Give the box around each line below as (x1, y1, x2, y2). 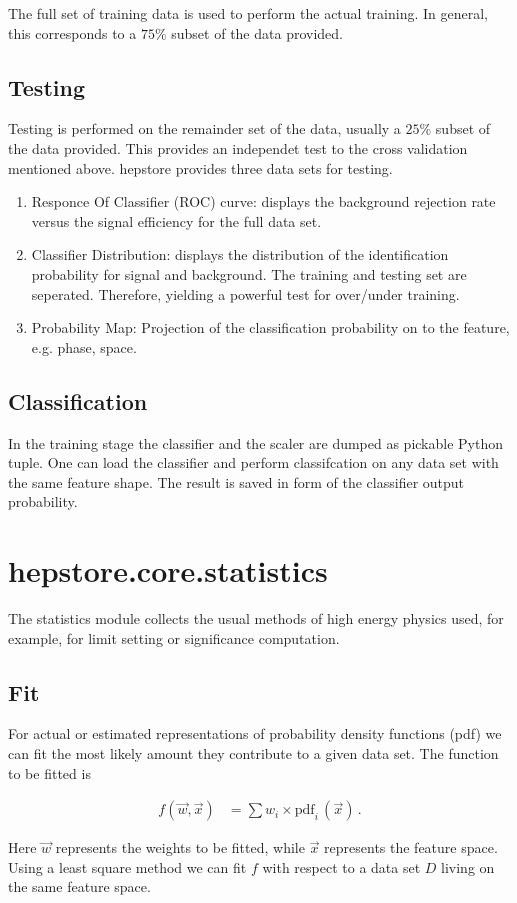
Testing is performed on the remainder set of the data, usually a (8, 118, 401, 139)
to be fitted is (8, 762, 91, 783)
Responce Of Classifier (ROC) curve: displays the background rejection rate (31, 191, 496, 212)
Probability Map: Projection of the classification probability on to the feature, (31, 317, 510, 338)
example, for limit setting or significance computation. (8, 627, 340, 648)
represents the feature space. (324, 837, 498, 858)
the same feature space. (8, 876, 151, 897)
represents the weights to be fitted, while (55, 837, 305, 858)
